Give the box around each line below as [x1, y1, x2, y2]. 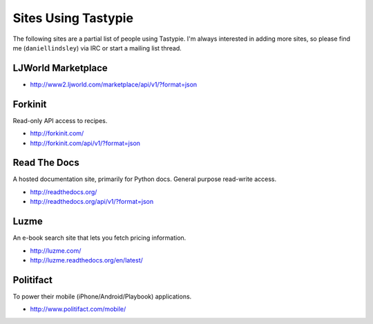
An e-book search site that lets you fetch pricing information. [12, 234, 186, 242]
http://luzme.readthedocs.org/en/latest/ [30, 256, 143, 264]
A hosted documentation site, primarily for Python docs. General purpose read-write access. [12, 175, 277, 183]
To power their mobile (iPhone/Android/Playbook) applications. [12, 292, 192, 301]
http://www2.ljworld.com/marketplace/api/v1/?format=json [30, 80, 198, 88]
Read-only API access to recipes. [12, 116, 108, 124]
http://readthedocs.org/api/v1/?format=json [30, 198, 154, 206]
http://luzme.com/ [30, 246, 82, 255]
